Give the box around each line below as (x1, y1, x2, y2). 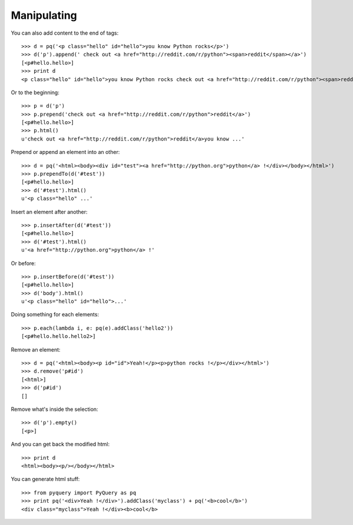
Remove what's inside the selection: (11, 406, 98, 413)
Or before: (11, 259, 36, 267)
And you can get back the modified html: (11, 441, 110, 448)
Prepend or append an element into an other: (11, 149, 120, 156)
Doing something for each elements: (11, 311, 99, 318)
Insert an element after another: (11, 208, 88, 215)
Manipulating (11, 9, 78, 22)
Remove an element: (11, 346, 61, 353)
